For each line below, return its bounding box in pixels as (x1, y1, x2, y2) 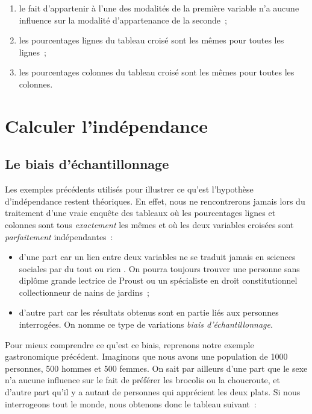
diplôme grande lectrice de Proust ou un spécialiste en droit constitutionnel (19, 274, 298, 287)
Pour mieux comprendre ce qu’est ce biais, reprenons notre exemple (5, 338, 254, 351)
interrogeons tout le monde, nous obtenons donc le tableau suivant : (5, 397, 257, 410)
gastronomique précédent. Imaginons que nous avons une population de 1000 (5, 350, 288, 363)
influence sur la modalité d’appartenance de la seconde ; (19, 13, 227, 26)
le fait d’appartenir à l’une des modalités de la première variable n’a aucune (19, 2, 299, 14)
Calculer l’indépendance (5, 113, 208, 138)
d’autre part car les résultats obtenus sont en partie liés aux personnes (19, 306, 279, 319)
